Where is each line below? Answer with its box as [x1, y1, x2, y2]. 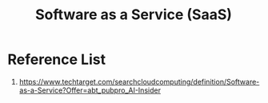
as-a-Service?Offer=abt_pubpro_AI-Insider [18, 85, 162, 95]
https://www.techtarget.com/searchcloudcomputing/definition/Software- [18, 77, 260, 86]
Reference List [7, 50, 106, 69]
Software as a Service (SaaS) [34, 6, 233, 24]
